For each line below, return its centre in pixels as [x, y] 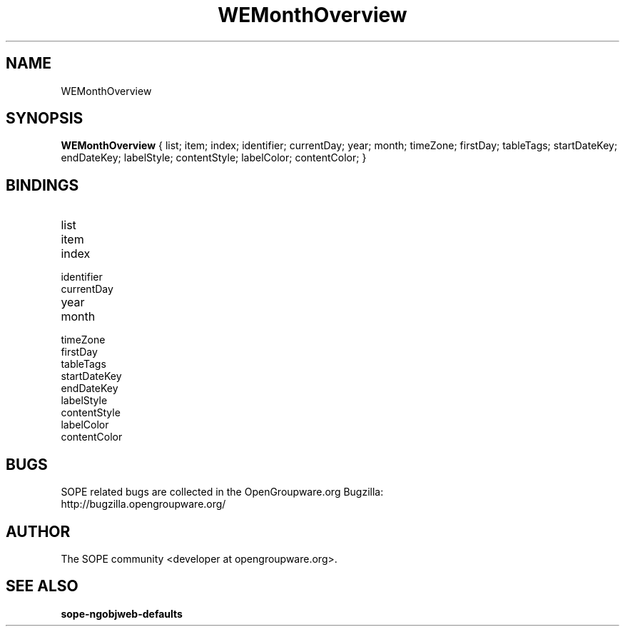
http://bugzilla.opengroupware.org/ [143, 504]
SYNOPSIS [45, 119]
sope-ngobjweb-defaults [122, 613]
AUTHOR [38, 531]
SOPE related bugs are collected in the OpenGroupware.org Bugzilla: [222, 492]
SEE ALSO [42, 586]
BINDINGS [42, 185]
